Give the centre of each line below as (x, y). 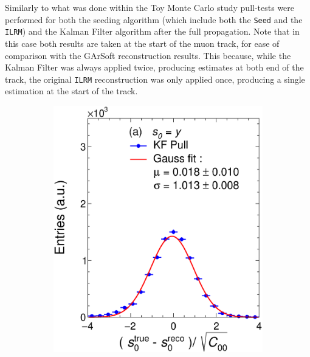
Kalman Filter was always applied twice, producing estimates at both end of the (154, 67)
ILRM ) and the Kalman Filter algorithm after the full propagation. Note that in (152, 31)
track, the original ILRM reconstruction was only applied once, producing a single (155, 79)
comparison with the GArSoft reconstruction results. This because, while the (148, 55)
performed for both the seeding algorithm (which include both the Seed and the (154, 19)
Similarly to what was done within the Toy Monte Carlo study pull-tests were (150, 7)
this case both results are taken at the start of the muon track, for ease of (142, 43)
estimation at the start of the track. (71, 91)
